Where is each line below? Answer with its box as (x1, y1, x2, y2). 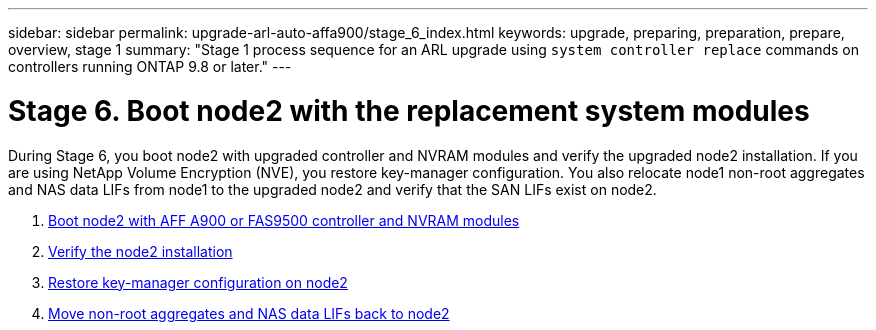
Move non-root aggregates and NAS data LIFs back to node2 (48, 304, 450, 322)
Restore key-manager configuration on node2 (48, 273, 348, 291)
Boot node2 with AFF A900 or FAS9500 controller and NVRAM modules (48, 211, 520, 229)
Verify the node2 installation (48, 242, 233, 260)
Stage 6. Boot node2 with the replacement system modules (8, 93, 810, 128)
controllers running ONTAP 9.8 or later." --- (8, 58, 292, 75)
